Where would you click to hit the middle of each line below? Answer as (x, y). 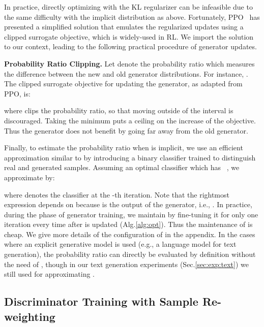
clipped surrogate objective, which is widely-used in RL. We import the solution (129, 36)
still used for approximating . (49, 274)
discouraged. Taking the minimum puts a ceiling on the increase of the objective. (130, 120)
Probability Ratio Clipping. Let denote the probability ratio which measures (129, 63)
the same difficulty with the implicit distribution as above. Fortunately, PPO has (132, 17)
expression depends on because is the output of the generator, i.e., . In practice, (128, 204)
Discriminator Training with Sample (101, 301)
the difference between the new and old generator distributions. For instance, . (126, 73)
